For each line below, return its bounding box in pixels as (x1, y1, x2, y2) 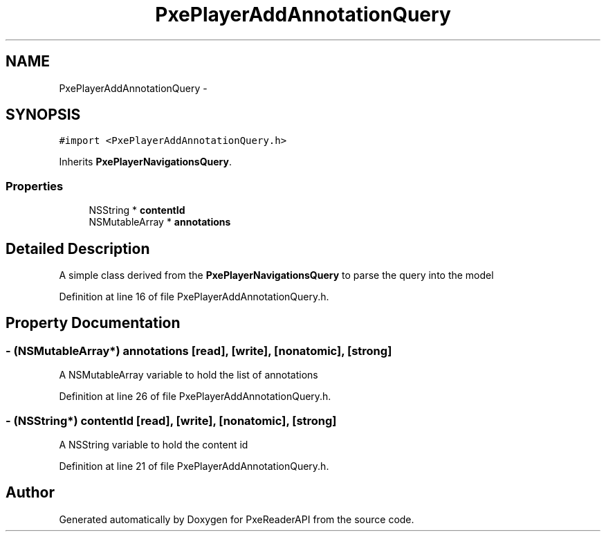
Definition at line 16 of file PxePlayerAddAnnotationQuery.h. (59, 291, 329, 303)
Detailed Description (6, 239, 150, 257)
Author (6, 484, 55, 502)
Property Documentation (6, 314, 181, 332)
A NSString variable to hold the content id (59, 439, 248, 450)
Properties (6, 179, 64, 193)
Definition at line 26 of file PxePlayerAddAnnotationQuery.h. (59, 390, 331, 403)
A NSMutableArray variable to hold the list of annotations (59, 369, 318, 381)
